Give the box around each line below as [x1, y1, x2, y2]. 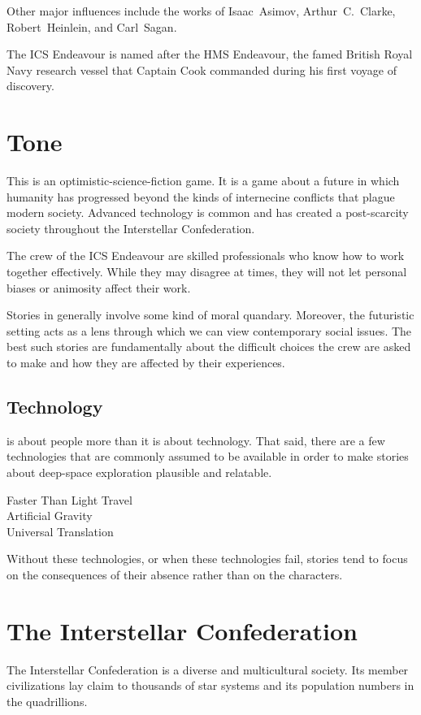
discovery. [7, 77, 54, 94]
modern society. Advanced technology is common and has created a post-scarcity [7, 204, 409, 221]
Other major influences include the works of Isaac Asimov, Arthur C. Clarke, [7, 2, 396, 19]
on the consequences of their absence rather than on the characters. [7, 565, 343, 583]
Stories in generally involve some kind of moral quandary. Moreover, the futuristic [7, 306, 414, 323]
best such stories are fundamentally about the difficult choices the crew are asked [7, 338, 411, 355]
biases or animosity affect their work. [7, 279, 191, 296]
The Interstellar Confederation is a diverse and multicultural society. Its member [7, 661, 409, 678]
